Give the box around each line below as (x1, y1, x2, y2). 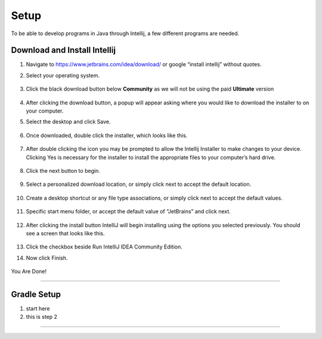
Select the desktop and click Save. (26, 118, 111, 125)
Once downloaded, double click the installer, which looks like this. (26, 132, 188, 139)
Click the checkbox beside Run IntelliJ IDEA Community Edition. (26, 243, 183, 250)
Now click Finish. (26, 254, 68, 262)
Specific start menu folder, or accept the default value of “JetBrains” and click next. (26, 208, 231, 215)
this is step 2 (26, 313, 58, 321)
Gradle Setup (11, 289, 61, 299)
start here (26, 305, 50, 312)
